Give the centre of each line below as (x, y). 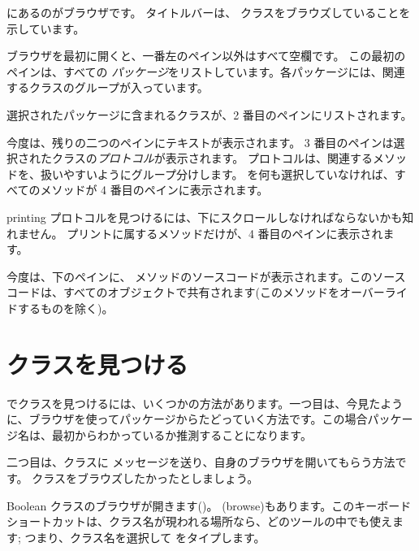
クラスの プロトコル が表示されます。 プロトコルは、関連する (212, 158)
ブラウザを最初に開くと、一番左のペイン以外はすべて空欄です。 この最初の (206, 56)
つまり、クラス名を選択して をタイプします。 (145, 537)
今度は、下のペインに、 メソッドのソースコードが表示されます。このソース (206, 276)
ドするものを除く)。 (60, 308)
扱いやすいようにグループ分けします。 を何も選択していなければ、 (217, 174)
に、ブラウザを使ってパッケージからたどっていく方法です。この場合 (187, 419)
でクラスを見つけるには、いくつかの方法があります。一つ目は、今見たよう (205, 403)
